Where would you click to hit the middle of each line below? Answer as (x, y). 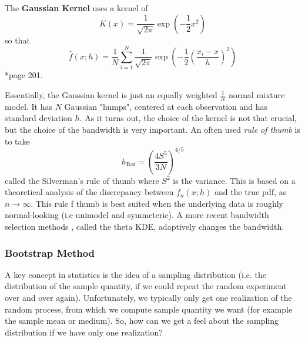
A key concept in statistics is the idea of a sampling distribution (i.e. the (135, 274)
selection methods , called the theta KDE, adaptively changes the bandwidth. (145, 226)
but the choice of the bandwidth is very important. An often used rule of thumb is (152, 129)
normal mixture (257, 94)
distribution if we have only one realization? (84, 332)
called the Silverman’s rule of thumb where (82, 180)
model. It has (29, 106)
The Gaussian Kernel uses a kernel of (76, 8)
